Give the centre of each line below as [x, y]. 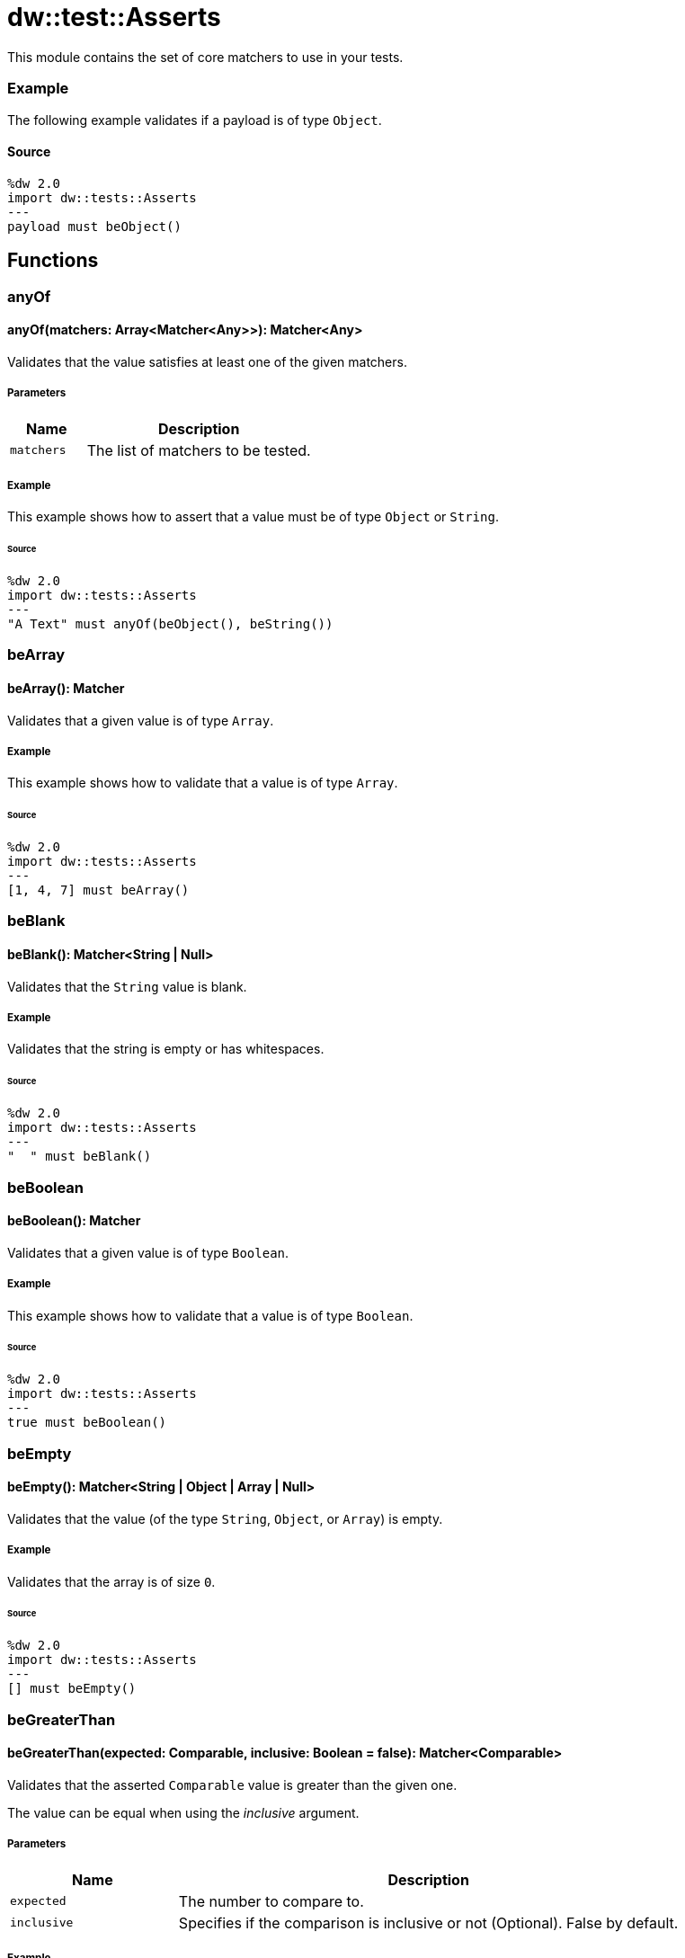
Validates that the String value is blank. [127, 986]
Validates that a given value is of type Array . [141, 720]
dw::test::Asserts [114, 17]
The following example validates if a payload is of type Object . [195, 120]
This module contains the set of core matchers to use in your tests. [205, 57]
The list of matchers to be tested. [199, 450]
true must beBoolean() [87, 1423]
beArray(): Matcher [66, 689]
